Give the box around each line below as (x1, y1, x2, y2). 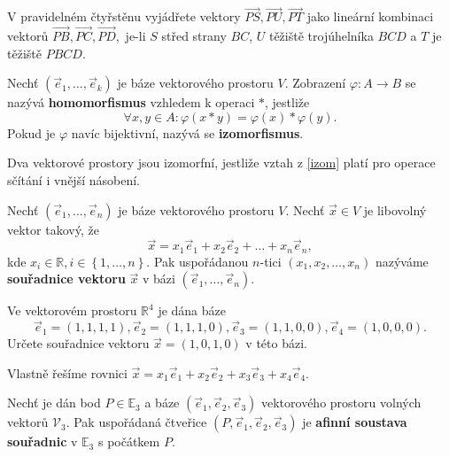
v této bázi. (245, 334, 307, 352)
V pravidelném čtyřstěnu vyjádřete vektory (7, 7, 241, 26)
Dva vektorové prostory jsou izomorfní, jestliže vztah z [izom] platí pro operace (7, 153, 436, 172)
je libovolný (363, 200, 427, 219)
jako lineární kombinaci (306, 7, 434, 26)
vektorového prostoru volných (261, 393, 422, 412)
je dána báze (158, 301, 226, 320)
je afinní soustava (302, 413, 407, 431)
